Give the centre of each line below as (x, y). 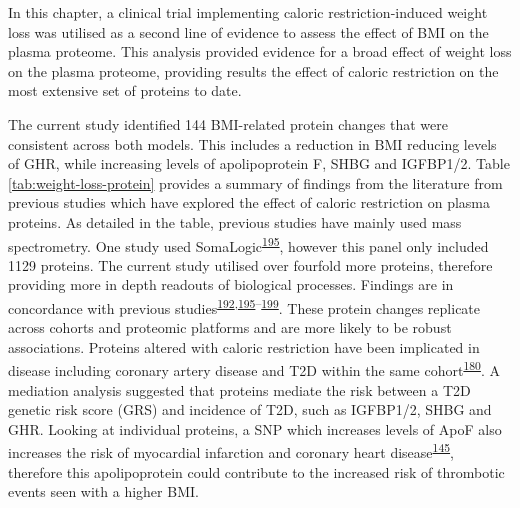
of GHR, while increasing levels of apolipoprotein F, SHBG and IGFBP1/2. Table (259, 163)
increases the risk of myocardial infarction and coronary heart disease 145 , (231, 451)
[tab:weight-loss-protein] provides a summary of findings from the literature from (255, 182)
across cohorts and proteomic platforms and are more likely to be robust (230, 327)
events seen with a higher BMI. (103, 491)
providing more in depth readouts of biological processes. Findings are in (231, 284)
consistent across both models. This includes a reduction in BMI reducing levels (252, 143)
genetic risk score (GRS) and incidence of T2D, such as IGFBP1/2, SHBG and (250, 409)
